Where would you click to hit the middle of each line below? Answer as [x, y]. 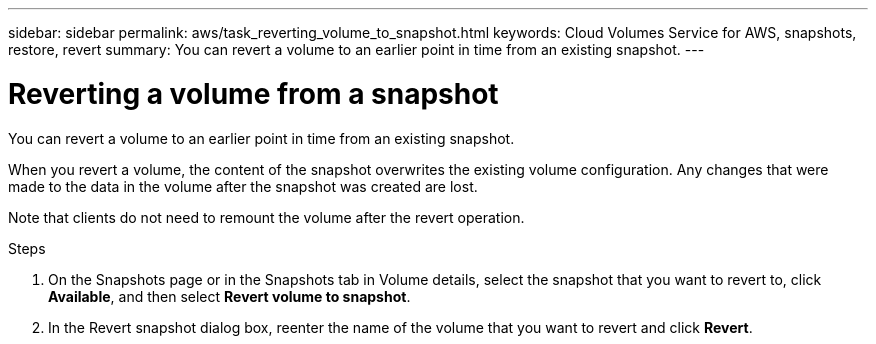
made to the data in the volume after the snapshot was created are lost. [243, 186]
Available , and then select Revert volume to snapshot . [229, 296]
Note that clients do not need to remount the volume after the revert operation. [266, 217]
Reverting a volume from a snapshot [253, 93]
